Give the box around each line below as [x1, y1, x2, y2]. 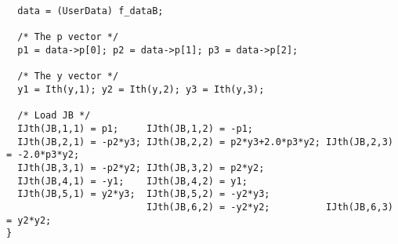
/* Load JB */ [17, 110, 91, 122]
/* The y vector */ [17, 71, 119, 82]
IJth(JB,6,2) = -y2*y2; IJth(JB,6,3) [146, 201, 393, 213]
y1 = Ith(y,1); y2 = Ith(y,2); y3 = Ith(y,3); [17, 83, 265, 95]
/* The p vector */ [17, 31, 119, 43]
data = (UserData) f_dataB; [17, 5, 164, 16]
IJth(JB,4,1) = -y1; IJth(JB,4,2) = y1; [17, 175, 248, 187]
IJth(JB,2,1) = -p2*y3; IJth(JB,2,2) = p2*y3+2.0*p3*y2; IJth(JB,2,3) [17, 136, 393, 147]
